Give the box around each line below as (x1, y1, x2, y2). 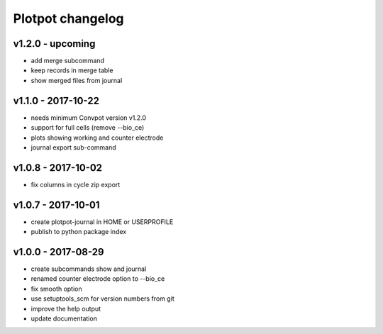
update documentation (30, 314, 97, 323)
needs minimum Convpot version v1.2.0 (30, 113, 147, 122)
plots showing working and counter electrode (30, 133, 164, 142)
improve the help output (30, 304, 101, 313)
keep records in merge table (30, 66, 113, 74)
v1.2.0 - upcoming (13, 38, 96, 50)
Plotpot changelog (13, 11, 124, 26)
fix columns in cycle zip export (30, 180, 121, 189)
